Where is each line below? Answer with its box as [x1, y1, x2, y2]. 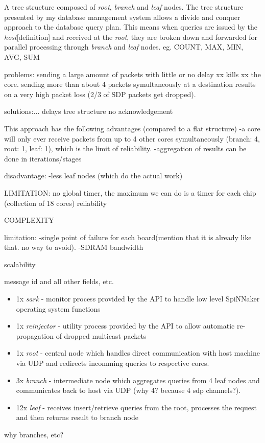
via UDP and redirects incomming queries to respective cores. [16, 358, 209, 368]
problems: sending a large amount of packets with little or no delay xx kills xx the [4, 68, 261, 79]
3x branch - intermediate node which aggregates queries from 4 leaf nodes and [16, 375, 260, 385]
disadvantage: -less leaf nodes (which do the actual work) [4, 170, 183, 181]
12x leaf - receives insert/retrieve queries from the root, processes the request [16, 402, 257, 412]
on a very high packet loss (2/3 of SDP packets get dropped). [4, 88, 196, 99]
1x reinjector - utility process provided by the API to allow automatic [16, 320, 235, 331]
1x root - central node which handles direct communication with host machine [16, 347, 260, 358]
